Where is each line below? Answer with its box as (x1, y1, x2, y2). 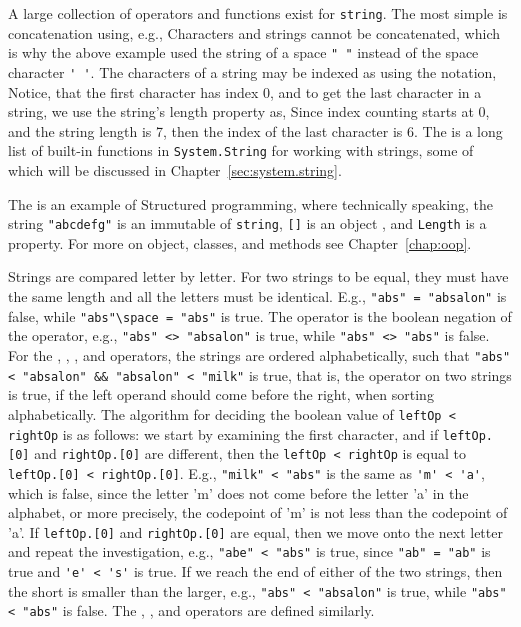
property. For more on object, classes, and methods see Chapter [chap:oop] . (8, 232, 472, 253)
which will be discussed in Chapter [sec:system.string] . (8, 160, 342, 180)
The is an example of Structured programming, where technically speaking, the (8, 193, 493, 214)
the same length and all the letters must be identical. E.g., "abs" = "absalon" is (8, 286, 507, 307)
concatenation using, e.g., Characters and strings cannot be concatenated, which (8, 22, 500, 43)
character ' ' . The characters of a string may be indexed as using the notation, (8, 61, 497, 82)
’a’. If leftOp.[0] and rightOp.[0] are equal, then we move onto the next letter (8, 521, 503, 542)
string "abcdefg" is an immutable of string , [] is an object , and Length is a (8, 213, 487, 234)
